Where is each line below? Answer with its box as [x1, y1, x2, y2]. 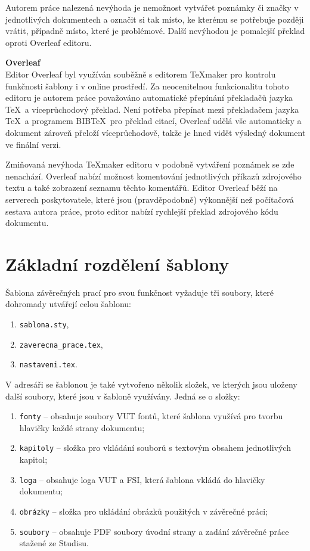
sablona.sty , [19, 318, 69, 330]
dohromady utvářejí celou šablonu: [5, 298, 131, 310]
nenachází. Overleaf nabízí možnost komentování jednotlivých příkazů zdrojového [5, 169, 302, 182]
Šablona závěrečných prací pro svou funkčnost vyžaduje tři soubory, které [5, 286, 274, 298]
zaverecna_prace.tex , [19, 338, 103, 350]
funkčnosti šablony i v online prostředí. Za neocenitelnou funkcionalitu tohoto [5, 79, 289, 92]
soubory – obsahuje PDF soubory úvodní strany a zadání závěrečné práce [19, 525, 289, 537]
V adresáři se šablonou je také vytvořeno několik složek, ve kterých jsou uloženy [5, 377, 297, 390]
